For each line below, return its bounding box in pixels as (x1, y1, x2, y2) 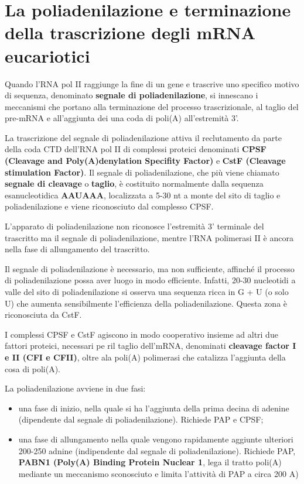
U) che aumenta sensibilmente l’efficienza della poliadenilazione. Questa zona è (5, 297, 288, 309)
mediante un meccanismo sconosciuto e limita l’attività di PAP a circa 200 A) (18, 467, 299, 479)
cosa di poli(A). (5, 362, 60, 375)
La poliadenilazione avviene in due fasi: (5, 382, 146, 394)
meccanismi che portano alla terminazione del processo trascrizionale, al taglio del (5, 100, 299, 112)
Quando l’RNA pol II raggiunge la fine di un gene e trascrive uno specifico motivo (5, 77, 299, 90)
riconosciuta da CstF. (5, 308, 82, 321)
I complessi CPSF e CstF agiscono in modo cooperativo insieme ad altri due (5, 328, 278, 340)
